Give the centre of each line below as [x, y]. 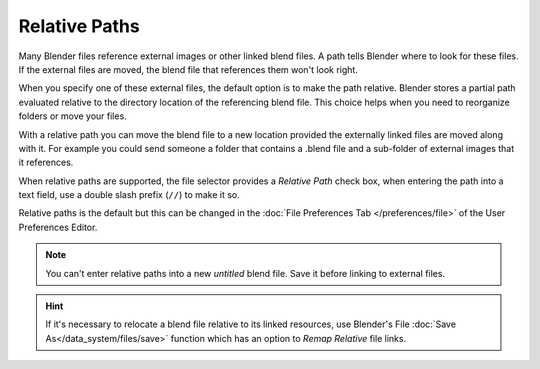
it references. [46, 162]
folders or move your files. [72, 116]
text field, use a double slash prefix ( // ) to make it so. [129, 195]
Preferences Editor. [58, 227]
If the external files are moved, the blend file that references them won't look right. [188, 69]
